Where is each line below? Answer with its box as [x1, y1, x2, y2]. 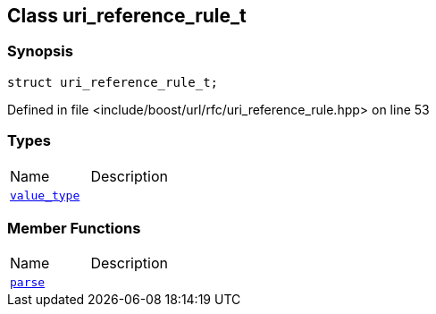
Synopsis [7, 42, 73, 61]
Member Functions [7, 218, 141, 237]
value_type [10, 188, 80, 202]
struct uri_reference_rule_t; [7, 74, 219, 89]
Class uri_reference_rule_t [7, 4, 247, 27]
